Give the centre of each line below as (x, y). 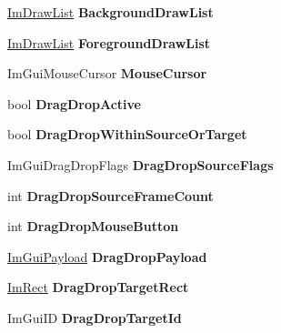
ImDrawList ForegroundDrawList (109, 42)
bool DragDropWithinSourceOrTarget (127, 134)
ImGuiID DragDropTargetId (95, 317)
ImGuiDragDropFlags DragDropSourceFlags (140, 164)
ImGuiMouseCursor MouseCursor (107, 73)
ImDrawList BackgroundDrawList (110, 12)
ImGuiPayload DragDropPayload (107, 256)
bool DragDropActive (74, 103)
